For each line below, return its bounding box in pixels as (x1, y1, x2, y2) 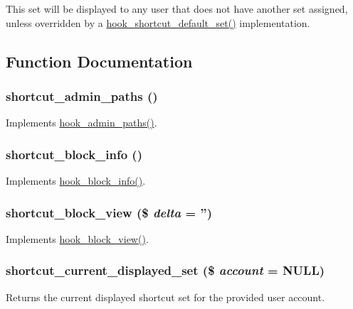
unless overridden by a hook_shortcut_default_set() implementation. (6, 15, 310, 30)
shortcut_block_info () (6, 145, 142, 163)
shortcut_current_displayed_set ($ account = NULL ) (6, 261, 325, 279)
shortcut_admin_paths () (6, 87, 158, 104)
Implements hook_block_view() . (6, 231, 149, 246)
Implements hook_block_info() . (6, 173, 146, 188)
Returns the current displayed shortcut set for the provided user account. (6, 289, 325, 304)
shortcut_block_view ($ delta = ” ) (6, 203, 212, 221)
